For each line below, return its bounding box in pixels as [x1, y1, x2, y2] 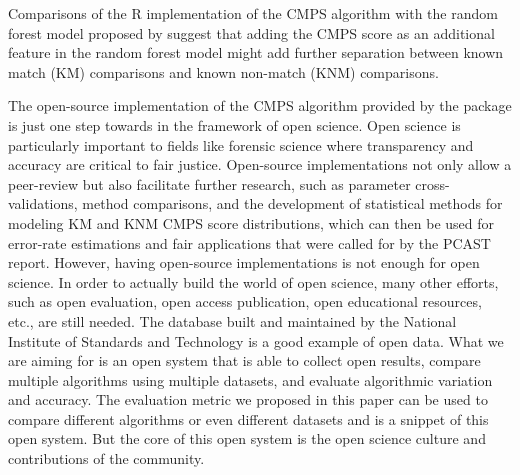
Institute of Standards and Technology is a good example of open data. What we [8, 330, 504, 351]
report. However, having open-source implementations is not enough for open [8, 252, 480, 273]
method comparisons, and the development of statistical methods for [82, 193, 503, 214]
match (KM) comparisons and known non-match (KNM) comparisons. [8, 61, 439, 82]
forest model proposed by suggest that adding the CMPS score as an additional [8, 22, 495, 43]
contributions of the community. [8, 448, 205, 469]
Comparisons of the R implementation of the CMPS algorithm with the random [8, 3, 498, 23]
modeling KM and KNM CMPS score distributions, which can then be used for [8, 212, 494, 233]
